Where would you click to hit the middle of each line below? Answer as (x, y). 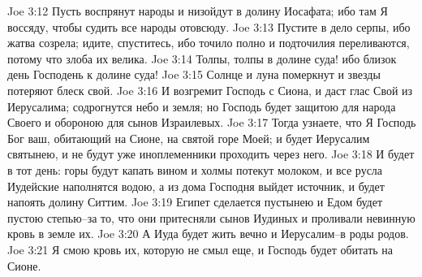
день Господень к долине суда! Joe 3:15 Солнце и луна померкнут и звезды (194, 74)
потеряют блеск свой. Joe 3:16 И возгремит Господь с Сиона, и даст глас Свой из (210, 90)
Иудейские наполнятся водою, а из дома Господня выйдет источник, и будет (196, 186)
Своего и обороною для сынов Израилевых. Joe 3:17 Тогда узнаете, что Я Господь (212, 122)
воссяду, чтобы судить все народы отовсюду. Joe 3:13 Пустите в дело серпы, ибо (209, 26)
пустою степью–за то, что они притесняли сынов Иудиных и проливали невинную (211, 217)
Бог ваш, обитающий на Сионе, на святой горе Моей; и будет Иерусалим (189, 138)
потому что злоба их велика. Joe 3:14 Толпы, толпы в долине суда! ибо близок (202, 58)
